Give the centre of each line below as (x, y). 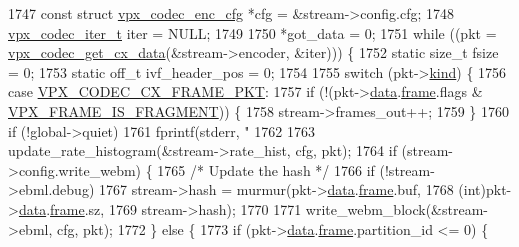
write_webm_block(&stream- (396, 208)
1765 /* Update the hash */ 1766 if (266, 169)
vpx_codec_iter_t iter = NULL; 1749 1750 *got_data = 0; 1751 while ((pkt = (252, 32)
